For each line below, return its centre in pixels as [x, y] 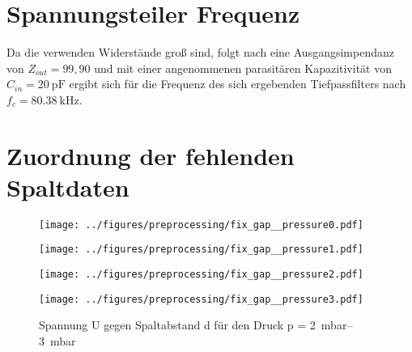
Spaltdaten [68, 187]
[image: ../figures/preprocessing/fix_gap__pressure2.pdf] [201, 275]
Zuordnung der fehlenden [151, 155]
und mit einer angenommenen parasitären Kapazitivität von [243, 68]
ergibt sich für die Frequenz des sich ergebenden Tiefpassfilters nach [238, 84]
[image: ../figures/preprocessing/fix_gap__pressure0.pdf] [201, 225]
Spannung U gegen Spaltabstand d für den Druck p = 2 [177, 325]
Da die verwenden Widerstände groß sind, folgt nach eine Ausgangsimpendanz [200, 52]
